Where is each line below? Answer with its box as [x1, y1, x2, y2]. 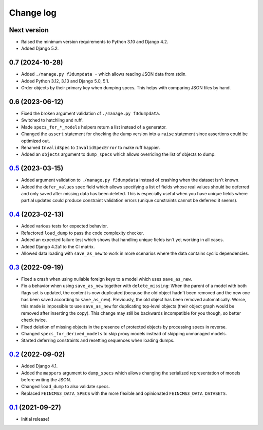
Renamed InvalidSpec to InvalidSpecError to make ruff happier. [21, 144, 160, 150]
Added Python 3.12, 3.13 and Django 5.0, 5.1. [21, 78, 110, 84]
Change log [9, 7, 57, 18]
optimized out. [21, 138, 51, 143]
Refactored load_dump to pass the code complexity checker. [21, 230, 144, 236]
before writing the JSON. [21, 377, 72, 383]
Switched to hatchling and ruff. [21, 117, 83, 123]
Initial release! [21, 416, 49, 422]
